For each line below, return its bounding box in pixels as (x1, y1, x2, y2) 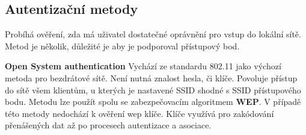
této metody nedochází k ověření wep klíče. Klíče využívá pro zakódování (5, 107, 274, 119)
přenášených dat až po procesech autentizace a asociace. (5, 119, 212, 131)
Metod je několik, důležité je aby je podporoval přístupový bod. (5, 39, 240, 52)
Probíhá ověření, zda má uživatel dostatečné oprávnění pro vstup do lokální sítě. (5, 28, 301, 40)
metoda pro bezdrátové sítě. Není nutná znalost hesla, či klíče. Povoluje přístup (5, 71, 298, 84)
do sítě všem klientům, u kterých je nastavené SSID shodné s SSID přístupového (5, 83, 301, 96)
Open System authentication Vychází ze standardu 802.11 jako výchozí (5, 60, 281, 72)
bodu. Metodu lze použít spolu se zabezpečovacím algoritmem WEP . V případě (5, 95, 301, 108)
